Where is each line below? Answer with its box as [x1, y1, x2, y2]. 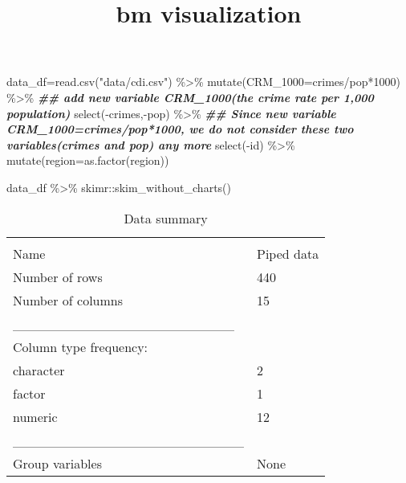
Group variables [13, 453, 102, 473]
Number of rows [13, 267, 103, 286]
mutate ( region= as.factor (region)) [6, 152, 169, 169]
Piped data [257, 244, 319, 263]
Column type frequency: [13, 337, 148, 356]
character [13, 360, 65, 379]
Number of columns [13, 290, 124, 309]
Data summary [124, 208, 208, 227]
